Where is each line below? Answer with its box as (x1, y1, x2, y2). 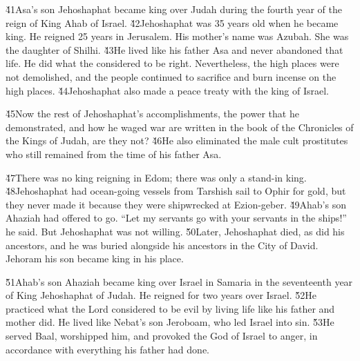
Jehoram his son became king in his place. (6, 251, 184, 266)
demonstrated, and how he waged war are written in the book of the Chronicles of (6, 119, 354, 134)
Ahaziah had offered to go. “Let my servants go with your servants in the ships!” (6, 211, 347, 225)
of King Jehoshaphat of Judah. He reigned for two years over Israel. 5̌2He (6, 288, 316, 302)
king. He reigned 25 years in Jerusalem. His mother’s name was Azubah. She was (6, 29, 349, 43)
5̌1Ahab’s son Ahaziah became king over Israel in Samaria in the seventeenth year (6, 274, 353, 289)
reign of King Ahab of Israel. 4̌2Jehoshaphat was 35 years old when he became (6, 15, 339, 30)
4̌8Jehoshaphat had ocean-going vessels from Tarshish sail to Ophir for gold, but (6, 184, 346, 198)
